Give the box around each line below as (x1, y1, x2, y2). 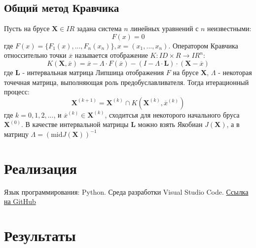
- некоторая (218, 67, 252, 77)
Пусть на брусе (4, 23, 50, 34)
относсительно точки (4, 50, 67, 60)
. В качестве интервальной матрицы (21, 119, 129, 129)
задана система (76, 23, 122, 34)
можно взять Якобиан (138, 119, 203, 129)
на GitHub (4, 196, 36, 207)
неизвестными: (207, 23, 252, 34)
